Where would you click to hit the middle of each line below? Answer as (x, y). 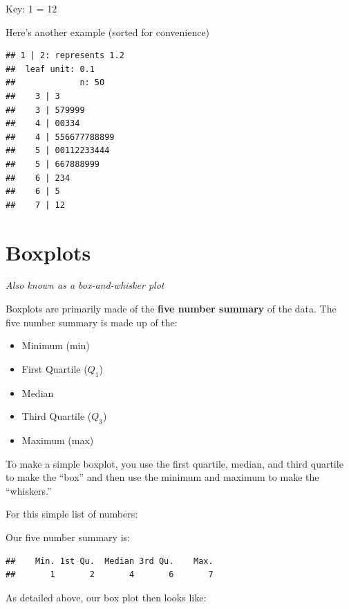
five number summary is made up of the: (92, 322)
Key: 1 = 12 (31, 8)
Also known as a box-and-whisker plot (85, 285)
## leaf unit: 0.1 (50, 69)
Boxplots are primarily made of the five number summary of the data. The (171, 309)
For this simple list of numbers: (72, 514)
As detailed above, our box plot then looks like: (106, 597)
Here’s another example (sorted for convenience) (108, 32)
